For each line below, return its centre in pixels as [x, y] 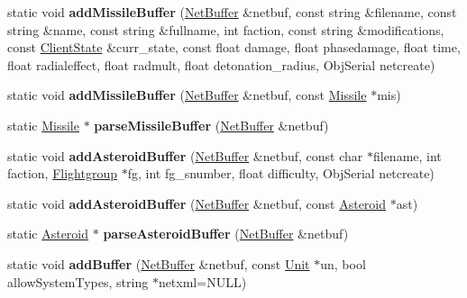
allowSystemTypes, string [78, 281]
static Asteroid [48, 234]
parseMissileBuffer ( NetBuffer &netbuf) [211, 125]
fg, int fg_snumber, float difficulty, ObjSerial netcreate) [281, 173]
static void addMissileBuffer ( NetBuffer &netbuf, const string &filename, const [232, 12]
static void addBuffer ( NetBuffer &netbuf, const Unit [159, 263]
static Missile [43, 125]
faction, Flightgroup [63, 173]
